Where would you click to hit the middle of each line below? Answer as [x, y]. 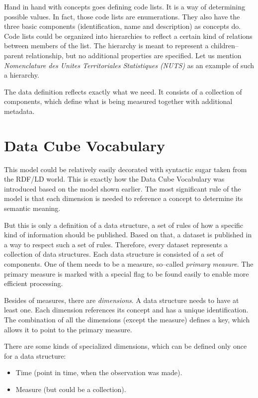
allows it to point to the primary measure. [68, 329]
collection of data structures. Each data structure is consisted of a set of [114, 254]
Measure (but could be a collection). [71, 389]
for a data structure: [35, 355]
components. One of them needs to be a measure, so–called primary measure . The [129, 264]
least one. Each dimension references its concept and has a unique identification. [126, 310]
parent [14, 55]
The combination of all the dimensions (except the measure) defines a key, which [127, 319]
